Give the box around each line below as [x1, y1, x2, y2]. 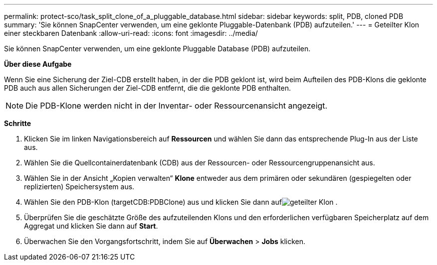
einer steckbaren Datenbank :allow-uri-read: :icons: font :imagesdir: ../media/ [4, 29, 258, 37]
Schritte [4, 119, 31, 128]
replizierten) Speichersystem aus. [24, 182, 135, 191]
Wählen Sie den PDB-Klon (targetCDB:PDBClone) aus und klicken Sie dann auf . [24, 198, 338, 206]
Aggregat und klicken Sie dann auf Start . [24, 222, 158, 230]
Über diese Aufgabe [4, 60, 72, 68]
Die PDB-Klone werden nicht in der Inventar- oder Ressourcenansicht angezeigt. [25, 101, 328, 111]
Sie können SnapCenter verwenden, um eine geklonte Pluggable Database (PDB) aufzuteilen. [4, 44, 311, 53]
